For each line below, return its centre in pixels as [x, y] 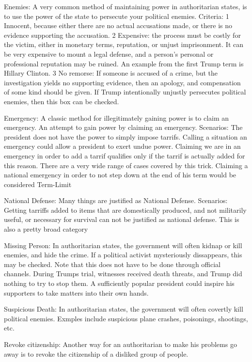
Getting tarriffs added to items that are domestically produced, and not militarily [125, 210]
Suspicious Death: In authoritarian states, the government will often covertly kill [124, 309]
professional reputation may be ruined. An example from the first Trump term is [124, 63]
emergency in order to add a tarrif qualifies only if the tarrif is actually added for [125, 155]
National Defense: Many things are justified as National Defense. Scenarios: [116, 200]
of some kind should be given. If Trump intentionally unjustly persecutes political [125, 92]
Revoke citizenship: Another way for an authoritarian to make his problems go [120, 344]
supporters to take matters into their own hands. [76, 292]
